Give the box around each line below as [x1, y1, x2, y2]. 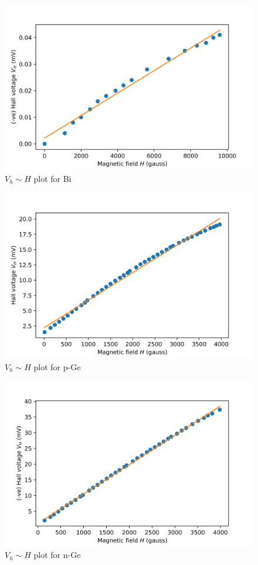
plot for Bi [33, 172, 72, 184]
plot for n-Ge [33, 549, 81, 561]
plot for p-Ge [33, 360, 81, 373]
